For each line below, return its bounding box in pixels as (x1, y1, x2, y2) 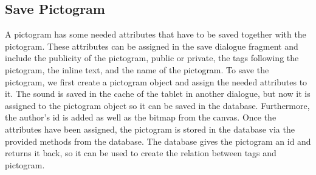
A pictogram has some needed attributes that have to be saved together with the (5, 28, 306, 41)
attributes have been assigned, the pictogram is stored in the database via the (5, 122, 295, 135)
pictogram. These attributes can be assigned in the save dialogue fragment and (5, 39, 298, 52)
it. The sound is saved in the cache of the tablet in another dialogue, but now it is (5, 87, 311, 100)
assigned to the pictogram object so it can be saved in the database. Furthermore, (5, 99, 310, 111)
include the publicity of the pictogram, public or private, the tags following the (5, 51, 299, 64)
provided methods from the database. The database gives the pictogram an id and (5, 134, 311, 147)
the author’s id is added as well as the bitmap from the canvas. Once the (5, 111, 276, 124)
